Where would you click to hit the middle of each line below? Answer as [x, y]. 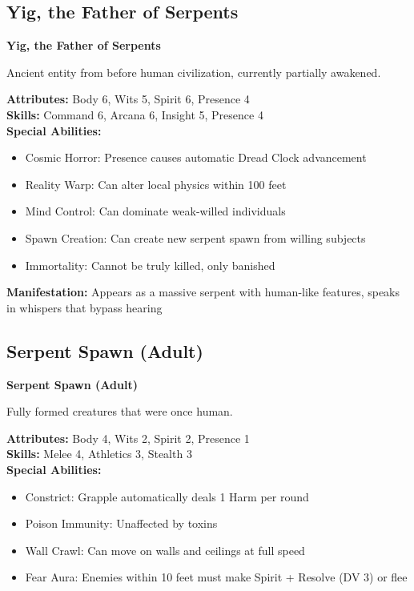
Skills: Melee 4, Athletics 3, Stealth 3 [99, 454]
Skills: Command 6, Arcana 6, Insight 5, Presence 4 [135, 114]
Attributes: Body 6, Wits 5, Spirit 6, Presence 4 [128, 99]
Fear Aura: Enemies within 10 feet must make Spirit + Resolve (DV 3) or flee [216, 577]
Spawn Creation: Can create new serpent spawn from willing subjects [195, 237]
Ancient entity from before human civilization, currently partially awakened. [194, 72]
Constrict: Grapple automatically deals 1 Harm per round [167, 496]
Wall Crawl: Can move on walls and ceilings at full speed [165, 550]
